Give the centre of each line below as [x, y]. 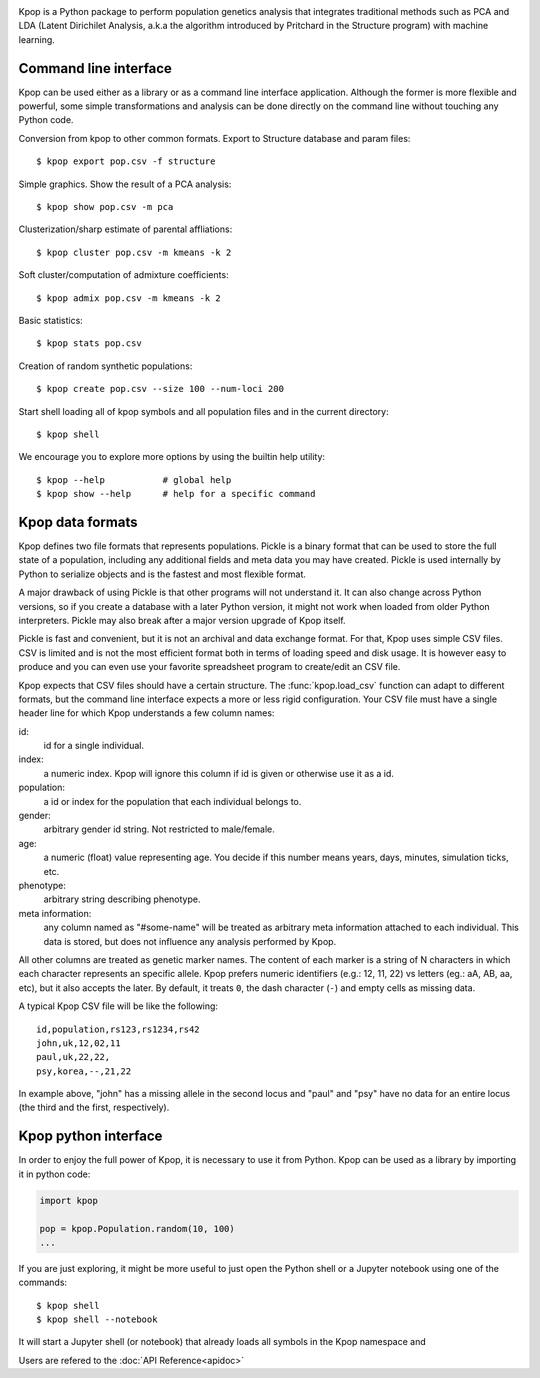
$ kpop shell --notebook [97, 1319]
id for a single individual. [94, 746]
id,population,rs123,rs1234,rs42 [118, 1029]
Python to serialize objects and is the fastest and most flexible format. [162, 574]
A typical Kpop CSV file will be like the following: [118, 1006]
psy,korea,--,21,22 [84, 1071]
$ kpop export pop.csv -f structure [126, 161]
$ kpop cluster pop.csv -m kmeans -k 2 [134, 252]
